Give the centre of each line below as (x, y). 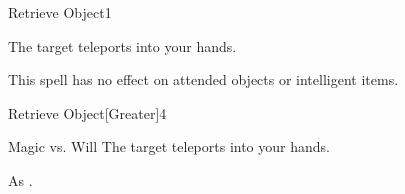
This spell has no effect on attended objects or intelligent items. (203, 79)
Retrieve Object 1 (60, 12)
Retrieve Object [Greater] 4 (87, 112)
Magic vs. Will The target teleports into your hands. (169, 146)
